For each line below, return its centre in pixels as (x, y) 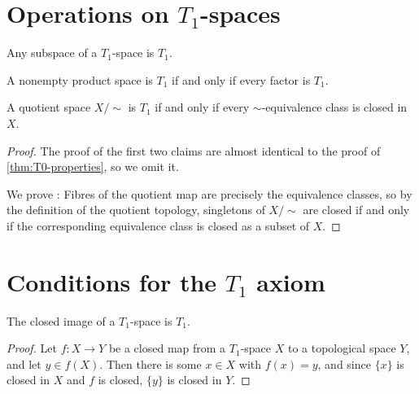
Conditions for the (112, 281)
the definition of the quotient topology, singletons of (136, 210)
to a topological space (342, 348)
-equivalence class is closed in (334, 107)
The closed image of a (61, 320)
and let (24, 363)
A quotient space (49, 107)
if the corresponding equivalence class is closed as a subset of (158, 225)
